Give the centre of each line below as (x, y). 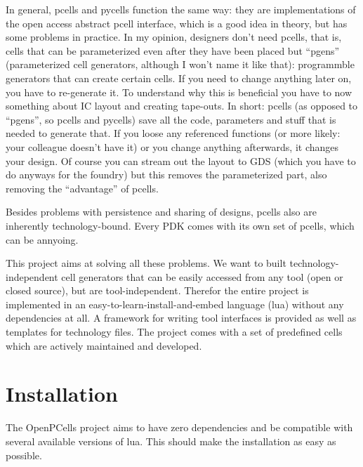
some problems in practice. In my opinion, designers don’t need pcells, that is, (174, 37)
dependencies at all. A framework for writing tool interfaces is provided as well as (181, 318)
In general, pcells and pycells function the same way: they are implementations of (181, 9)
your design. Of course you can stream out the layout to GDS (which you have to (181, 160)
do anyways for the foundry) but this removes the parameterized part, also (166, 175)
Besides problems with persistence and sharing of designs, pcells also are (161, 212)
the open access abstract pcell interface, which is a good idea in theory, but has (177, 23)
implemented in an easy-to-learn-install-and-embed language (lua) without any (175, 304)
